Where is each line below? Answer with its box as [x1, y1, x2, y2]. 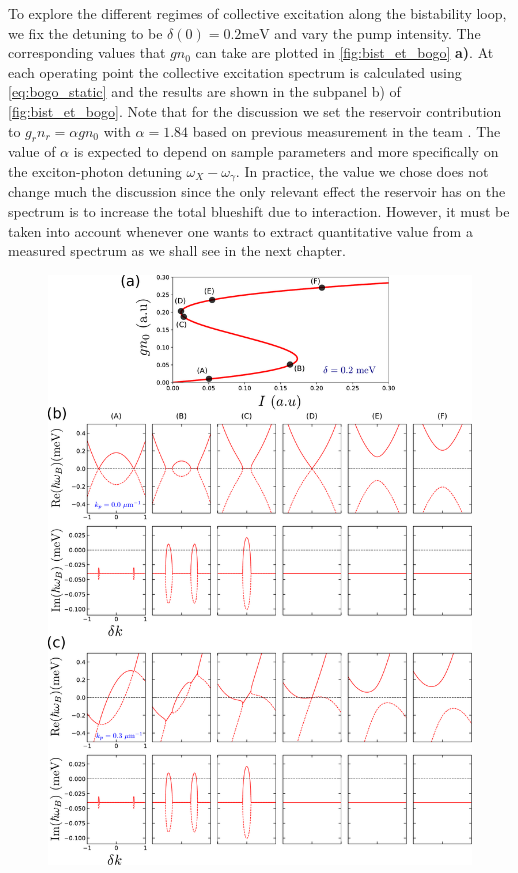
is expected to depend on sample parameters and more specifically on [73, 141, 499, 162]
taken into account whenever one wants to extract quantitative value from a [8, 220, 473, 241]
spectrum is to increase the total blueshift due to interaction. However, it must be [8, 201, 510, 221]
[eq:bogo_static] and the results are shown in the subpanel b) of [8, 81, 401, 102]
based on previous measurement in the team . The [192, 120, 501, 141]
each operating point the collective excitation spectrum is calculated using [8, 61, 462, 82]
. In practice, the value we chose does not [235, 160, 489, 181]
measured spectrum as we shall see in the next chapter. [8, 240, 347, 261]
